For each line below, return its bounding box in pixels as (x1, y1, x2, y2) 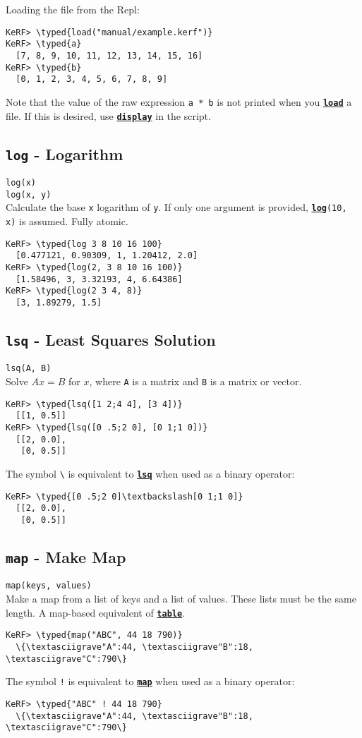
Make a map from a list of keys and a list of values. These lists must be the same (6, 591, 356, 605)
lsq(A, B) (6, 363, 52, 374)
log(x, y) (6, 189, 52, 200)
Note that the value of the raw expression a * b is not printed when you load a (6, 94, 352, 109)
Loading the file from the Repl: (6, 2, 140, 16)
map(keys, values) (6, 581, 92, 591)
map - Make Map (6, 545, 126, 567)
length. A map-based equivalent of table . (6, 605, 186, 619)
